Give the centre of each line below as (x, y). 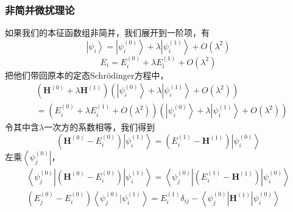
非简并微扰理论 (40, 9)
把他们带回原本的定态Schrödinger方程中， (87, 75)
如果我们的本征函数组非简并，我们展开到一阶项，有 (107, 33)
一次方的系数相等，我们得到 (100, 127)
